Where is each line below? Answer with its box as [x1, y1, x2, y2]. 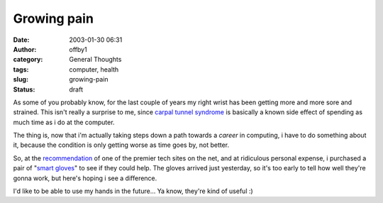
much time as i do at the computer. [13, 118, 115, 126]
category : [13, 55, 43, 64]
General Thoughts [69, 55, 122, 64]
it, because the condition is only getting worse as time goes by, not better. [13, 141, 230, 149]
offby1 [69, 45, 88, 53]
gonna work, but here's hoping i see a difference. [13, 174, 157, 182]
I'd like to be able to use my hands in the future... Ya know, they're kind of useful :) [13, 187, 253, 195]
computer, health [69, 65, 119, 74]
